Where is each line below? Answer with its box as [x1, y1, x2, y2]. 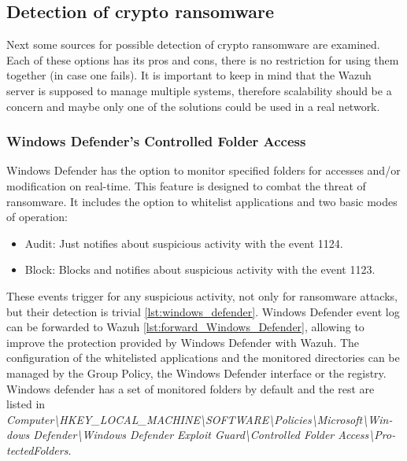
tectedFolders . [6, 441, 72, 458]
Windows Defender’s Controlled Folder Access [6, 131, 306, 151]
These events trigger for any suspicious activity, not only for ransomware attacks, [6, 287, 398, 304]
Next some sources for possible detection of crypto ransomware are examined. [6, 36, 380, 53]
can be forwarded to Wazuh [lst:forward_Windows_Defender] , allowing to [6, 319, 364, 335]
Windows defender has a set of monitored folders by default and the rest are [6, 380, 375, 396]
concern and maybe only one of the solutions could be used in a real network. [6, 98, 380, 114]
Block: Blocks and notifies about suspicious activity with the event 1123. [24, 261, 376, 278]
